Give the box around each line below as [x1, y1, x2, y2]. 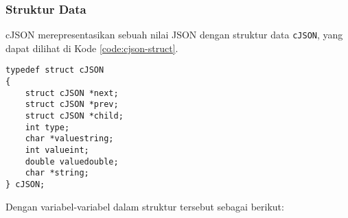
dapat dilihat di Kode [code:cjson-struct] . [5, 40, 178, 55]
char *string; [25, 168, 89, 178]
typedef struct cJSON [5, 65, 104, 75]
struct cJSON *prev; [25, 99, 119, 110]
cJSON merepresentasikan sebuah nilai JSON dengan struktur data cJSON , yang [5, 27, 343, 42]
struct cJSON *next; [25, 88, 119, 98]
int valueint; [25, 145, 89, 156]
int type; [25, 122, 70, 132]
